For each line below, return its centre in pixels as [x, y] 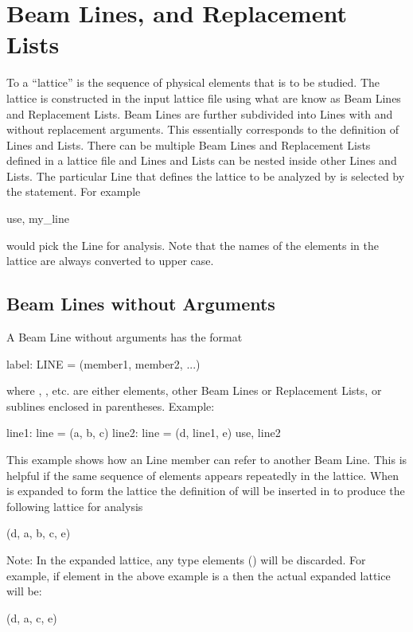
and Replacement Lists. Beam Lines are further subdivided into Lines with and [200, 113]
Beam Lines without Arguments [141, 304]
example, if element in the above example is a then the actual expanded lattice [199, 575]
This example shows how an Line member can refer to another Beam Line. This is [207, 460]
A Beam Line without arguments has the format [125, 337]
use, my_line [38, 218]
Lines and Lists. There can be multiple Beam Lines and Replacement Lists [189, 144]
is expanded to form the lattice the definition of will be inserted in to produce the [206, 491]
